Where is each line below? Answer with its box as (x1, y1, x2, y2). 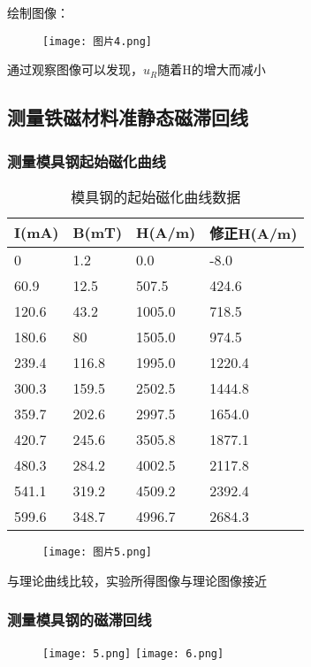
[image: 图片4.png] (42, 34, 153, 48)
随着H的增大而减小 (157, 60, 266, 79)
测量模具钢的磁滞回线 (7, 609, 152, 631)
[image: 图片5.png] (42, 545, 153, 558)
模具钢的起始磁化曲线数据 (71, 186, 241, 207)
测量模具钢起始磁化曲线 (7, 149, 166, 172)
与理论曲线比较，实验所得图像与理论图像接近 (7, 571, 267, 589)
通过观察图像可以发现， (7, 60, 143, 79)
